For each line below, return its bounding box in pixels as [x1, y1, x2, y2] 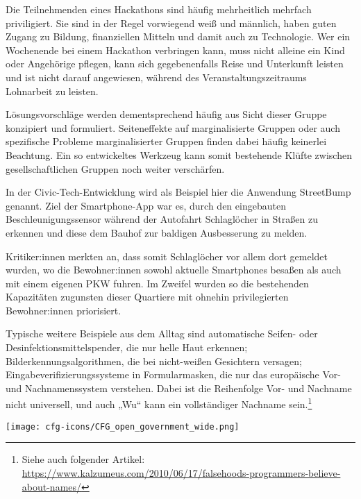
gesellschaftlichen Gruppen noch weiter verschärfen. [6, 161, 225, 176]
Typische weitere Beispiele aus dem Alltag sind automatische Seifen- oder [6, 326, 318, 341]
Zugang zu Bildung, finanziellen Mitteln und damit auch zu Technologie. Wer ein [6, 29, 351, 44]
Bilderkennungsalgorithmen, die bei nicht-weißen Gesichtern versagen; [6, 353, 302, 368]
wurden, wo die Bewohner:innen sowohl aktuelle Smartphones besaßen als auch [6, 262, 342, 277]
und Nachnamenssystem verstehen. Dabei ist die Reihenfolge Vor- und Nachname [6, 380, 352, 395]
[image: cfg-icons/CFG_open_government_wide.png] [6, 421, 240, 432]
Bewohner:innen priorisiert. [6, 303, 121, 317]
